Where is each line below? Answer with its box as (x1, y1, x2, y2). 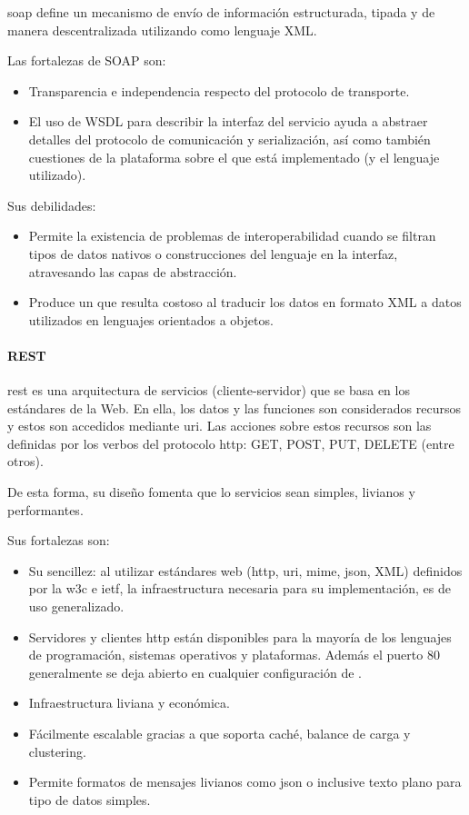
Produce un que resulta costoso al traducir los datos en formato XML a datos (28, 293, 462, 312)
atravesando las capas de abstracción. (28, 262, 237, 281)
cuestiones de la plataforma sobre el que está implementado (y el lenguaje (28, 147, 440, 166)
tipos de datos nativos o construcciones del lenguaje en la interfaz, (28, 244, 398, 263)
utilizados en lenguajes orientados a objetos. (28, 310, 274, 329)
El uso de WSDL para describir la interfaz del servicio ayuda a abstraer (28, 112, 428, 131)
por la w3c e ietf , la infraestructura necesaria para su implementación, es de (28, 579, 451, 598)
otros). (7, 452, 44, 471)
